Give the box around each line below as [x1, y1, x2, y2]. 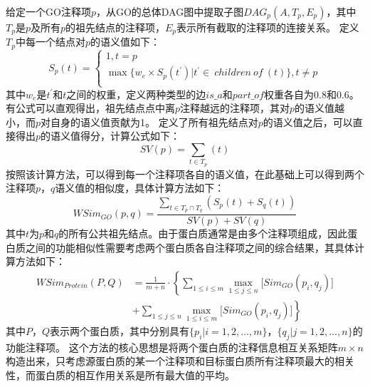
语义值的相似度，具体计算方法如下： [55, 180, 225, 195]
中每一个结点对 [15, 34, 85, 49]
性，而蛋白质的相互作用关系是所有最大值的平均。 [6, 367, 235, 382]
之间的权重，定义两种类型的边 [66, 86, 206, 101]
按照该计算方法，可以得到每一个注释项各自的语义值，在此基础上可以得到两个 [6, 166, 364, 181]
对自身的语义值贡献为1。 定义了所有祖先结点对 [41, 114, 258, 129]
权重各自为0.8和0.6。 [264, 86, 359, 101]
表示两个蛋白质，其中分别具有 [50, 323, 190, 338]
